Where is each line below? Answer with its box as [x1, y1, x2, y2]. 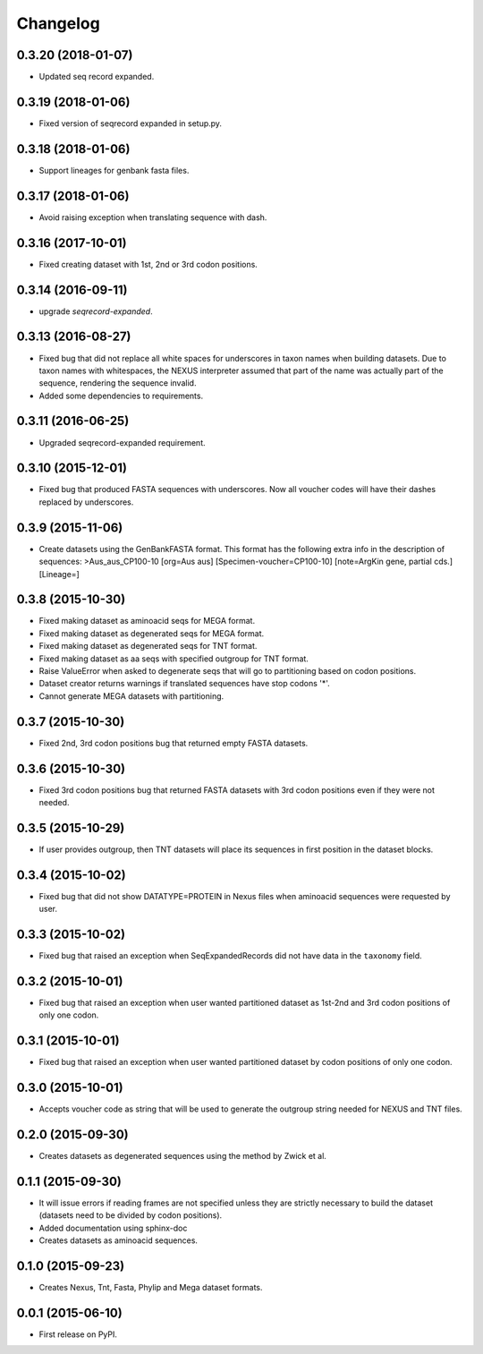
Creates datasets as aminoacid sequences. [38, 1235, 199, 1246]
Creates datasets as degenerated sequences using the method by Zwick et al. [38, 1151, 326, 1162]
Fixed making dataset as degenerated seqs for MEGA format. [38, 627, 265, 639]
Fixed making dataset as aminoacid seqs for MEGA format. [38, 616, 255, 626]
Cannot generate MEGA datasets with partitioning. [38, 690, 225, 702]
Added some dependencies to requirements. [38, 390, 204, 401]
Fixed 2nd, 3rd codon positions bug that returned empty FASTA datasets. [38, 737, 309, 748]
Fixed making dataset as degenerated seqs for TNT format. [38, 641, 258, 651]
